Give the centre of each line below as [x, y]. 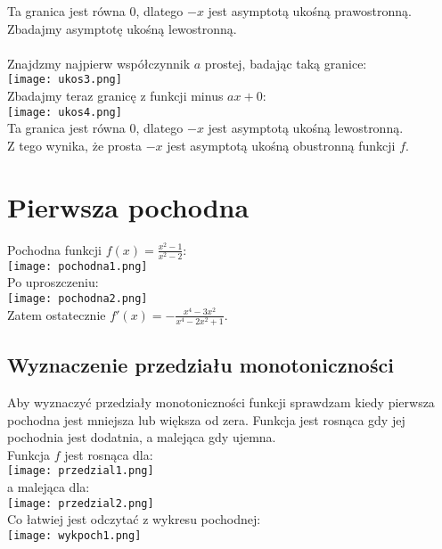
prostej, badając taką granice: [286, 63]
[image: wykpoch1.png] [74, 535]
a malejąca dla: [49, 487]
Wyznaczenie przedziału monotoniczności [201, 365]
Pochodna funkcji [55, 249]
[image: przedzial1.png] [81, 471]
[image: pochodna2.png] [78, 298]
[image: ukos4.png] [65, 112]
